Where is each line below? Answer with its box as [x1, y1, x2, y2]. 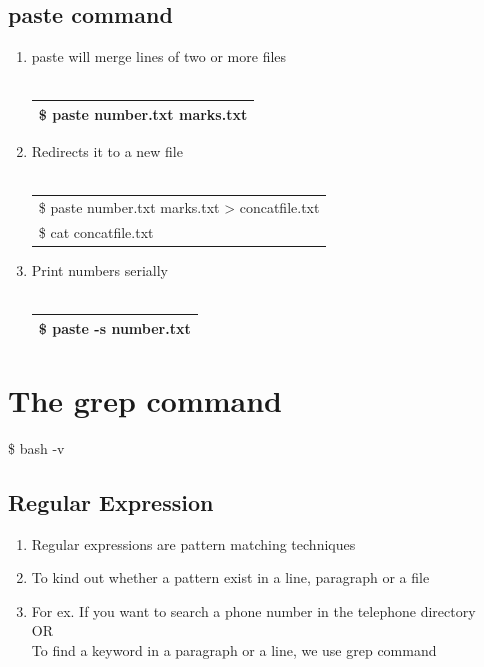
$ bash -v [8, 437, 65, 458]
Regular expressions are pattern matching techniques [31, 533, 356, 554]
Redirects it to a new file [31, 140, 183, 161]
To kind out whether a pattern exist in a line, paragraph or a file [31, 567, 430, 588]
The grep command [8, 379, 283, 420]
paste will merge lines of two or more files [31, 46, 287, 67]
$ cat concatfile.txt [38, 221, 154, 242]
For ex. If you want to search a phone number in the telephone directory [31, 600, 476, 621]
